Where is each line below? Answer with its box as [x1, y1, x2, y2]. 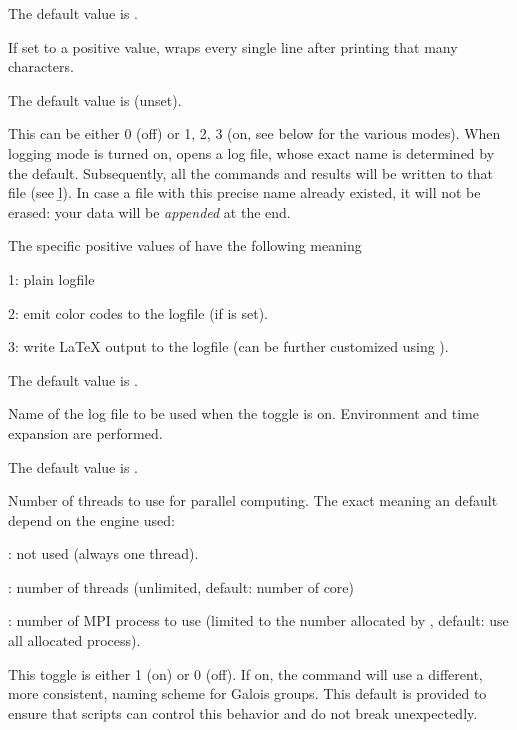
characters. [8, 56, 74, 77]
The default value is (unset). [8, 89, 182, 110]
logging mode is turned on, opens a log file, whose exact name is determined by [8, 142, 495, 163]
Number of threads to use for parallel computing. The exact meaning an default [8, 490, 498, 511]
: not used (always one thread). [8, 543, 199, 564]
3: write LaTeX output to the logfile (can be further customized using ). [8, 336, 449, 357]
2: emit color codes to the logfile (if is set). [8, 302, 269, 323]
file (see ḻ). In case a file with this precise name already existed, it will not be [8, 182, 481, 203]
